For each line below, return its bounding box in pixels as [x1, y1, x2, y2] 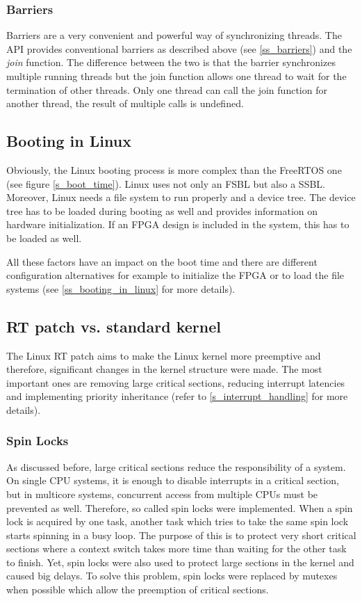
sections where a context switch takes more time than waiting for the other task [6, 541, 347, 556]
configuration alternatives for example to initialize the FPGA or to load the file [6, 268, 345, 282]
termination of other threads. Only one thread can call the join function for [6, 82, 327, 97]
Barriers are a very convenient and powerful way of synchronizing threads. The [6, 28, 342, 42]
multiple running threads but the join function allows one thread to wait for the [6, 69, 347, 83]
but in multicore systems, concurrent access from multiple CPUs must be [6, 486, 318, 501]
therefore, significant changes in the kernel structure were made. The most [6, 362, 322, 376]
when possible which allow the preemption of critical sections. [6, 582, 269, 597]
